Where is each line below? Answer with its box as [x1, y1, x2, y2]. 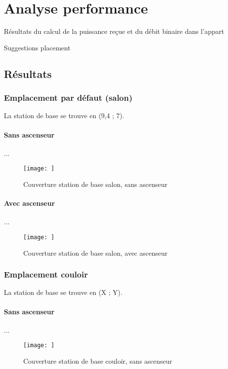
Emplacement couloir [4, 268, 88, 280]
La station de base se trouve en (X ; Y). [4, 287, 122, 297]
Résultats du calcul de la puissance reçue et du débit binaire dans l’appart [4, 26, 224, 36]
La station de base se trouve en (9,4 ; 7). [4, 110, 124, 121]
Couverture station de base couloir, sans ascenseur [23, 356, 172, 366]
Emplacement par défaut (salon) [4, 92, 133, 104]
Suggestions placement [4, 42, 71, 52]
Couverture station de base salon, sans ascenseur [23, 179, 167, 189]
